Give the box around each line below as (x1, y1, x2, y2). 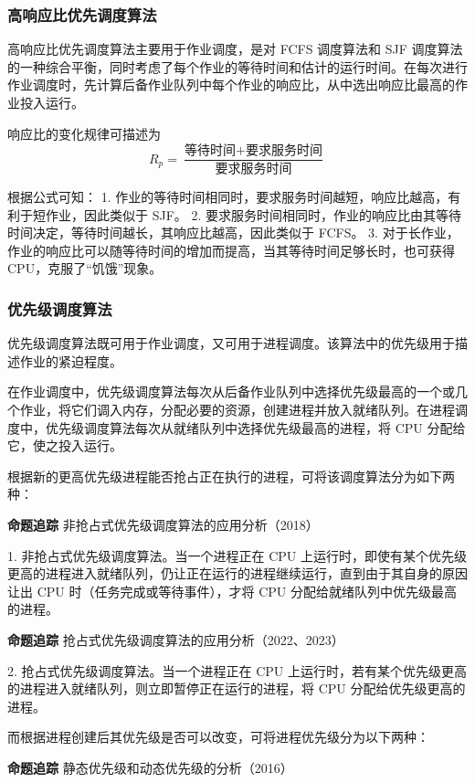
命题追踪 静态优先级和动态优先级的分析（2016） (7, 757, 293, 777)
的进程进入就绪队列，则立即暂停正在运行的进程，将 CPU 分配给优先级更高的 (7, 679, 466, 698)
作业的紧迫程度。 (19, 351, 122, 370)
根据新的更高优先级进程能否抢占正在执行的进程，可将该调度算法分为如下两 (7, 466, 455, 485)
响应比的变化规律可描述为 (7, 123, 161, 143)
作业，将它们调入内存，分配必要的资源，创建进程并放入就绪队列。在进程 (19, 400, 455, 419)
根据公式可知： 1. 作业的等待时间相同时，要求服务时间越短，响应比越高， (7, 187, 449, 206)
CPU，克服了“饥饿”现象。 (7, 259, 163, 278)
